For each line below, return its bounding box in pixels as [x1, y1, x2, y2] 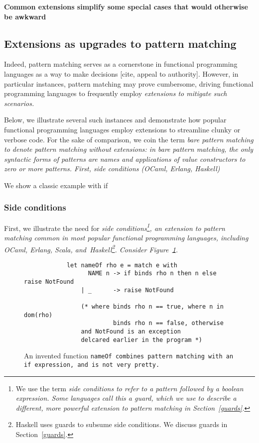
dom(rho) [24, 311, 53, 319]
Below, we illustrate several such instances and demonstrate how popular [4, 114, 227, 125]
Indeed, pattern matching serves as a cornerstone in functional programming [4, 59, 238, 69]
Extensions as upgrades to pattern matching [4, 35, 237, 51]
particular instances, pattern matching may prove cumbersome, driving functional [4, 78, 254, 89]
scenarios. [4, 98, 34, 108]
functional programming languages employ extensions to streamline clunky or [4, 124, 241, 134]
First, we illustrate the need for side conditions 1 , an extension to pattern [4, 221, 225, 233]
